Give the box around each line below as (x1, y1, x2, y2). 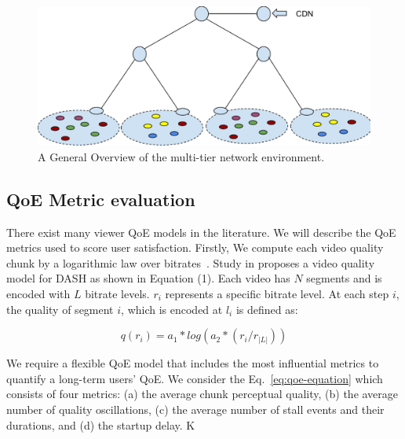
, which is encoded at (121, 301, 223, 317)
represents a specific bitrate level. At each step (165, 285, 389, 301)
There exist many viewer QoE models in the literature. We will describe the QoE (6, 223, 396, 240)
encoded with (6, 285, 71, 301)
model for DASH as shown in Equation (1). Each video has (6, 270, 290, 286)
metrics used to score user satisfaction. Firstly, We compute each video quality (6, 239, 384, 256)
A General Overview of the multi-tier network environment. (38, 148, 325, 164)
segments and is (306, 270, 382, 286)
